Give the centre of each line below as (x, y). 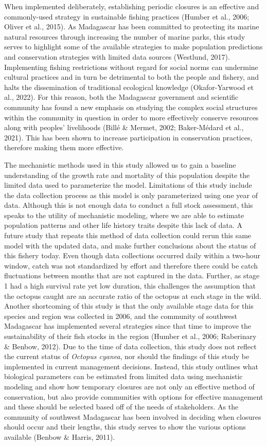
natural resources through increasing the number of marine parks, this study (125, 36)
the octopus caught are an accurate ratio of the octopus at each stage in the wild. (133, 296)
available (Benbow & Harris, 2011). (60, 436)
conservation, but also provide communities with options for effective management (134, 396)
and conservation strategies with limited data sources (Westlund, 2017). (117, 56)
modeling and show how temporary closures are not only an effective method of (129, 386)
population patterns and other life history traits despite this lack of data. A (123, 225)
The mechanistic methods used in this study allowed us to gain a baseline (120, 164)
